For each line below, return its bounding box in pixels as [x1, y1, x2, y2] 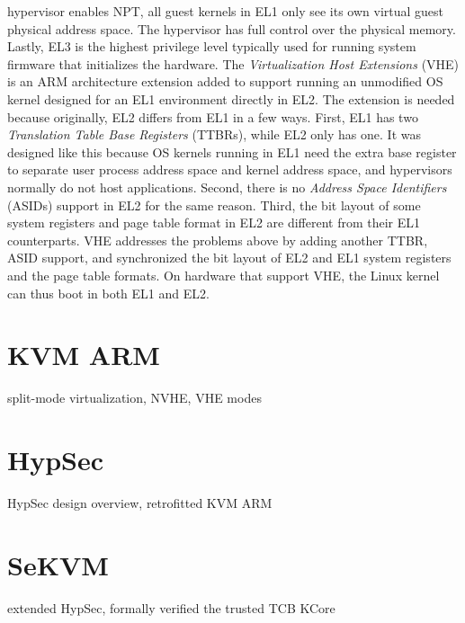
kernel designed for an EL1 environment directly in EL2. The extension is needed [7, 89, 455, 108]
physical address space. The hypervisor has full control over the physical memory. [7, 19, 456, 38]
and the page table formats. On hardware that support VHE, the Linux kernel [7, 265, 440, 284]
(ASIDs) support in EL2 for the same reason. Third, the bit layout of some [7, 195, 421, 214]
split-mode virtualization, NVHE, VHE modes [7, 388, 262, 407]
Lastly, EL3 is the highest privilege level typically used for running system [7, 37, 416, 56]
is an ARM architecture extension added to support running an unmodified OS [7, 72, 443, 91]
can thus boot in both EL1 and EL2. [7, 283, 210, 302]
